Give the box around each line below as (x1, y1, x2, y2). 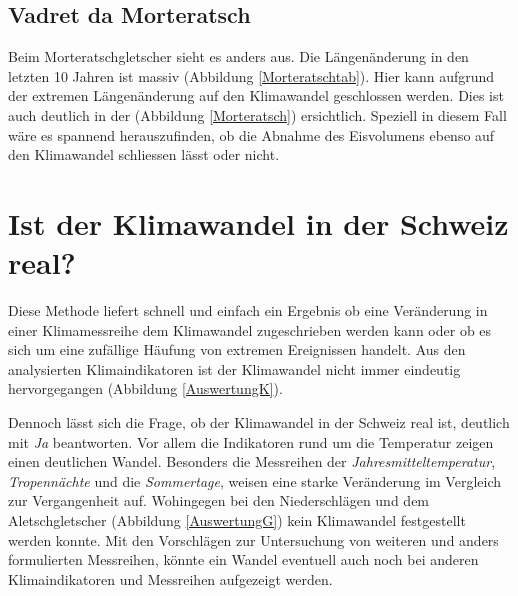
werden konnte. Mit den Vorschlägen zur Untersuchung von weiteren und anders (8, 529, 499, 550)
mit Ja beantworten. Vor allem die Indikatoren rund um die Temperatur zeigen (8, 431, 494, 452)
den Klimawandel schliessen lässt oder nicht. (8, 144, 280, 165)
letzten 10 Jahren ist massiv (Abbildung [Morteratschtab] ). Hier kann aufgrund (8, 65, 495, 86)
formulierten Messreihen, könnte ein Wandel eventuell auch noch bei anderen (8, 549, 479, 570)
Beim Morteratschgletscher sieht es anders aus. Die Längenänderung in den (8, 46, 469, 67)
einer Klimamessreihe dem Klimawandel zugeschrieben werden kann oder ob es (8, 319, 492, 340)
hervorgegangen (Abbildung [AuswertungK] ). (8, 378, 283, 399)
